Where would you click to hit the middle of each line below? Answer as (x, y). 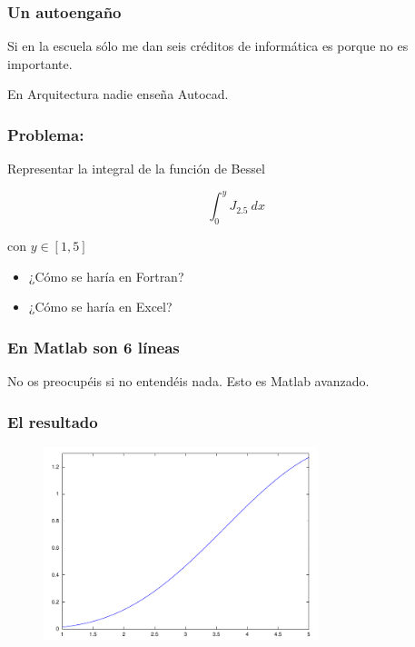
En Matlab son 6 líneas (94, 347)
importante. (40, 63)
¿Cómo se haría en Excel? (100, 307)
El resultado (53, 421)
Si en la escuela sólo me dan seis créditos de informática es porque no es (208, 46)
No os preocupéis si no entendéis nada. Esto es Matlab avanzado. (188, 381)
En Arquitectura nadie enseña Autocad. (118, 94)
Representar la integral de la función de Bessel (136, 169)
